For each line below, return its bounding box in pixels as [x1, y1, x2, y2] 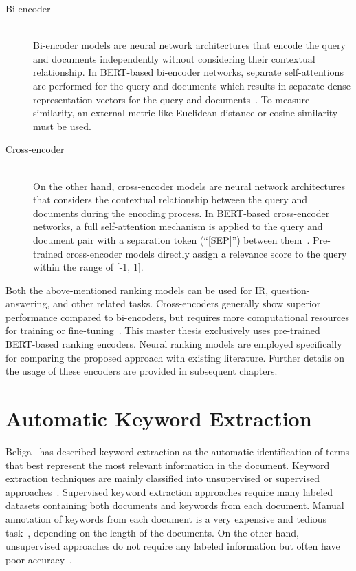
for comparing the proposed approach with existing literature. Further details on [5, 350, 345, 364]
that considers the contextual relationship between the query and [33, 192, 307, 207]
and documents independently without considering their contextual [33, 51, 315, 65]
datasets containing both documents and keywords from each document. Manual [5, 498, 344, 512]
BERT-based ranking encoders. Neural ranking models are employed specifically [5, 337, 342, 351]
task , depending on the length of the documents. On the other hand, [5, 525, 299, 539]
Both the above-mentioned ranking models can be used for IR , [5, 282, 269, 297]
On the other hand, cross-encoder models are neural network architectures [33, 178, 346, 193]
